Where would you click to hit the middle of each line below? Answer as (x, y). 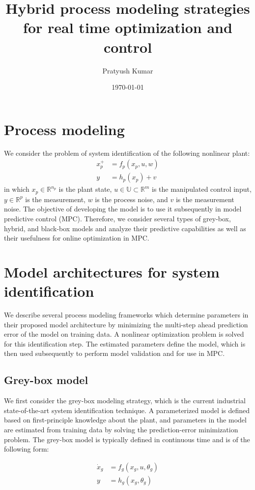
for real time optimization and (128, 27)
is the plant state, (85, 189)
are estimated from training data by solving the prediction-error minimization (121, 429)
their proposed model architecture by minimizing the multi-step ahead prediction (126, 324)
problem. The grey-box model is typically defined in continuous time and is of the (127, 439)
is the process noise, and (131, 199)
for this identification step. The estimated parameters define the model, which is (125, 343)
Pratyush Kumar (128, 70)
